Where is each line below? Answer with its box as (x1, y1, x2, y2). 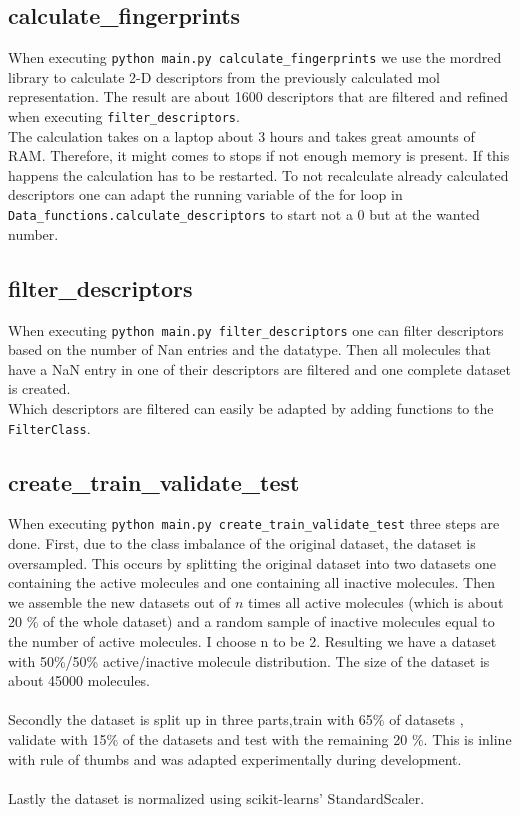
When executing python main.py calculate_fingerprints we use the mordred (8, 47, 502, 68)
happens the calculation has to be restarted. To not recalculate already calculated (8, 164, 509, 185)
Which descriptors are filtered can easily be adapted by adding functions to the (8, 397, 494, 418)
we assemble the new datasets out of (8, 591, 231, 612)
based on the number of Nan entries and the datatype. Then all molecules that (8, 339, 491, 360)
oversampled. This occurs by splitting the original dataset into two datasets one (8, 552, 496, 573)
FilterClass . (8, 417, 91, 438)
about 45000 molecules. (8, 670, 151, 691)
